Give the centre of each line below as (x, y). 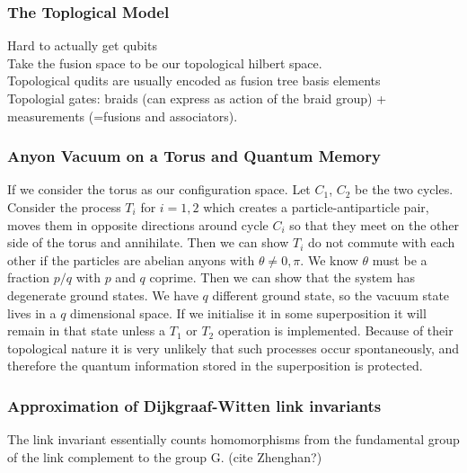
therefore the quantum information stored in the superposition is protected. (215, 366)
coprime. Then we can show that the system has (282, 277)
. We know (329, 259)
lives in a (32, 312)
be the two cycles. (404, 189)
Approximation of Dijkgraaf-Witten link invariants (194, 405)
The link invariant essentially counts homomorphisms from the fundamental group (233, 439)
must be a (400, 259)
